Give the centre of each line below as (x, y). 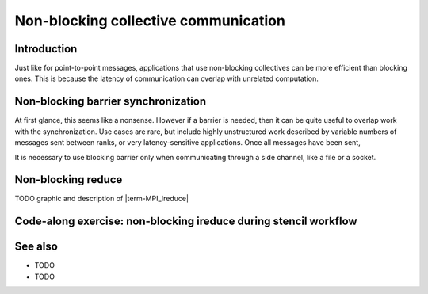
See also (36, 247)
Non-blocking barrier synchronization (110, 102)
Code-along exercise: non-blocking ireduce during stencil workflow (186, 221)
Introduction (46, 49)
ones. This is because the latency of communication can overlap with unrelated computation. (166, 78)
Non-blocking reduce (69, 179)
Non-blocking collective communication (150, 21)
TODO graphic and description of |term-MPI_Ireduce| (102, 199)
